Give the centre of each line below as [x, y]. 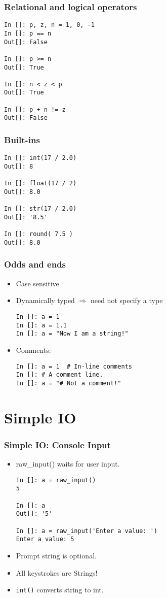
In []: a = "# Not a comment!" [69, 383]
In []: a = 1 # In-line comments [74, 366]
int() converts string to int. [60, 590]
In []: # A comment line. [59, 375]
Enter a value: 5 [45, 539]
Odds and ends [35, 264]
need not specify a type [127, 300]
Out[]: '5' [34, 514]
